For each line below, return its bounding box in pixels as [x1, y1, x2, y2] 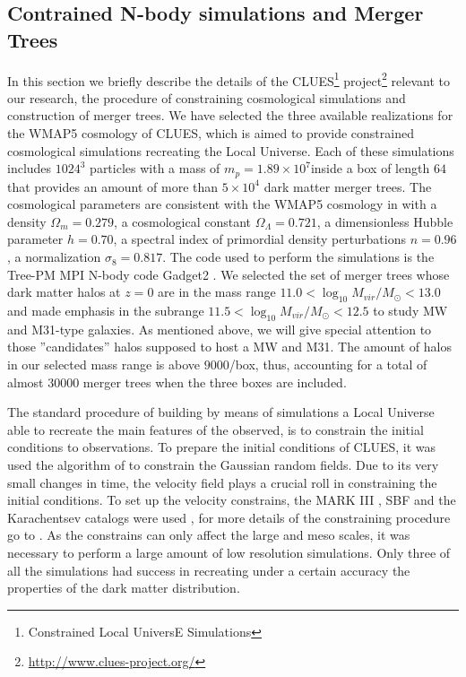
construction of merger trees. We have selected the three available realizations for [7, 106, 453, 125]
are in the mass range [158, 282, 276, 301]
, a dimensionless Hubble [316, 212, 453, 230]
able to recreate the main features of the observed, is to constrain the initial [7, 420, 424, 438]
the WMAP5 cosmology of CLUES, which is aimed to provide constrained [7, 124, 414, 143]
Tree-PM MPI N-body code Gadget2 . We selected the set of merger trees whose [7, 265, 450, 283]
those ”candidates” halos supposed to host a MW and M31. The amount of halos [7, 337, 452, 356]
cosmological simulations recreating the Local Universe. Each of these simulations [7, 141, 454, 160]
